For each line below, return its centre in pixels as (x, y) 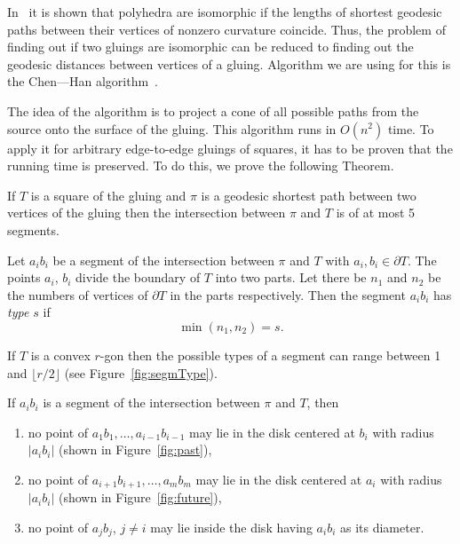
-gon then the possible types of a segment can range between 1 (270, 355)
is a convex (60, 355)
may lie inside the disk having (231, 527)
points (24, 277)
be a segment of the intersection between (163, 260)
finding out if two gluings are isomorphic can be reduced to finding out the (210, 47)
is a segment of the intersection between (151, 402)
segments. (33, 229)
